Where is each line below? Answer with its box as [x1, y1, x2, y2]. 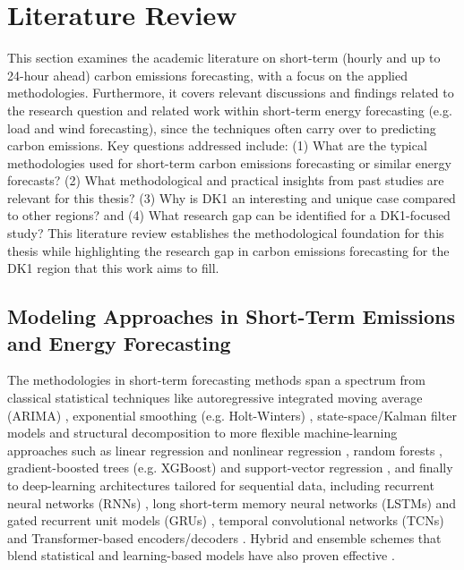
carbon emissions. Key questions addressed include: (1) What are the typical [7, 136, 427, 155]
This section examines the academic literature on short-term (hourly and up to [7, 48, 441, 67]
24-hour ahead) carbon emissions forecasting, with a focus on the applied [7, 65, 408, 84]
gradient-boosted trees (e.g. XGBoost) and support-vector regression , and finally [7, 458, 453, 477]
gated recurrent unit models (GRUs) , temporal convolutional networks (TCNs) [7, 511, 444, 530]
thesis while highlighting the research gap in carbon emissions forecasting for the [7, 241, 450, 259]
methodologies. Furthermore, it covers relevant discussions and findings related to [7, 83, 454, 102]
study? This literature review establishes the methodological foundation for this [7, 224, 444, 242]
